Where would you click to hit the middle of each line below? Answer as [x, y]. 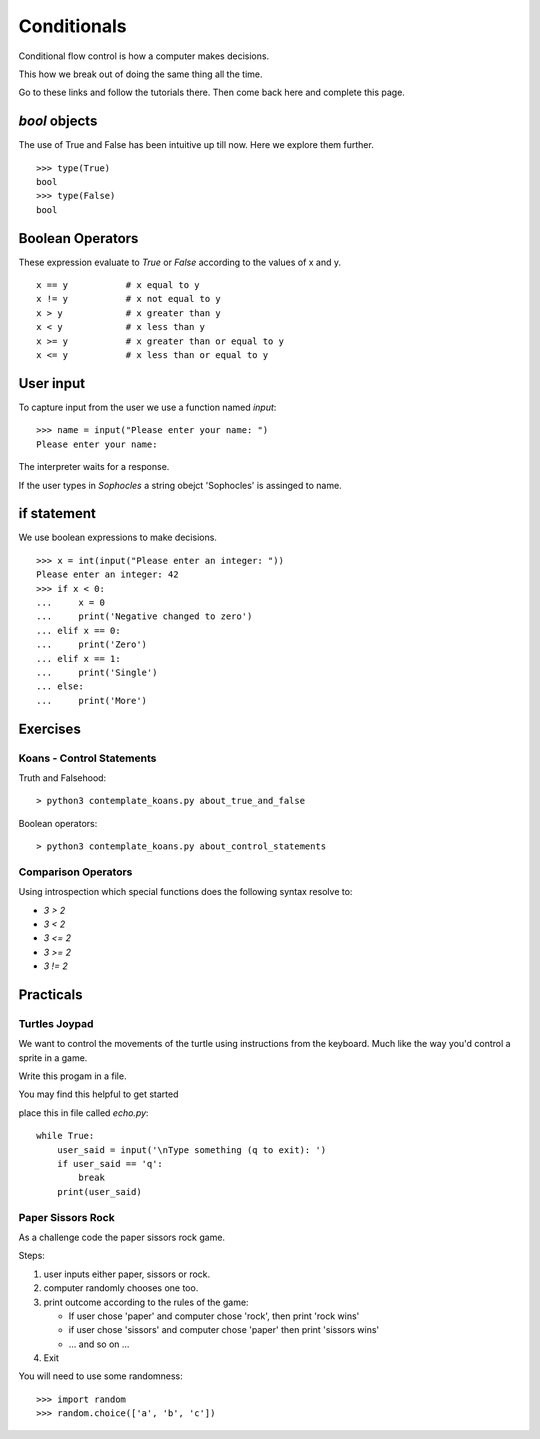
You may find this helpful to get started [98, 1094]
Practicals [51, 994]
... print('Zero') [92, 644]
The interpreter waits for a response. [94, 467]
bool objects [58, 121]
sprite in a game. [53, 1057]
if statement [57, 513]
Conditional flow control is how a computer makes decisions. [144, 56]
